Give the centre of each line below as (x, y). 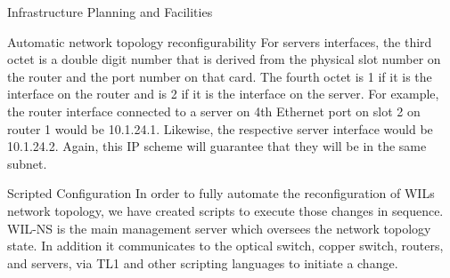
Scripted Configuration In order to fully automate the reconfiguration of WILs (221, 193)
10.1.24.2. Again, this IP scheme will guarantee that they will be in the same (217, 146)
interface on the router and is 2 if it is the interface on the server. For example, (223, 94)
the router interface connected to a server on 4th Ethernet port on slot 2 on (214, 111)
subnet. (27, 163)
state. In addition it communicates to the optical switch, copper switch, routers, (225, 246)
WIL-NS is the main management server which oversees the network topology (219, 228)
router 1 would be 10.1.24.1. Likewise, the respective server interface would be (220, 128)
